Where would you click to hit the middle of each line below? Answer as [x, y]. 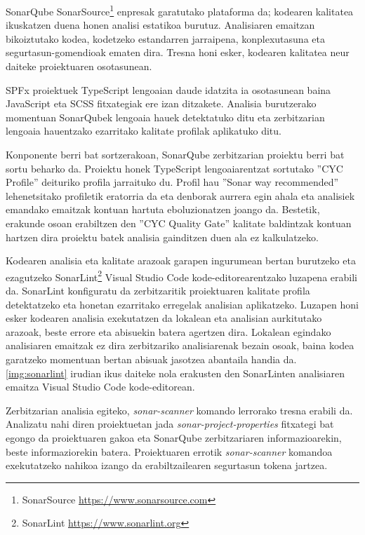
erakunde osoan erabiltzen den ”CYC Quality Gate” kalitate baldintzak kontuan [179, 223]
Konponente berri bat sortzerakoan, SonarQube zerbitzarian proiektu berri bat [175, 154]
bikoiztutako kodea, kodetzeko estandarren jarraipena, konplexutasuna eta [165, 38]
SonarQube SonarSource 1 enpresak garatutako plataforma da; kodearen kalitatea [180, 10]
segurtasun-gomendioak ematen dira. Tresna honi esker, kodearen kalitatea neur [178, 52]
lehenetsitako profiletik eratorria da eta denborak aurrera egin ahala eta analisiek [180, 195]
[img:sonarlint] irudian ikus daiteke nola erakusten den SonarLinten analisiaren [175, 373]
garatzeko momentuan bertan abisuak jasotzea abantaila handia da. [151, 359]
